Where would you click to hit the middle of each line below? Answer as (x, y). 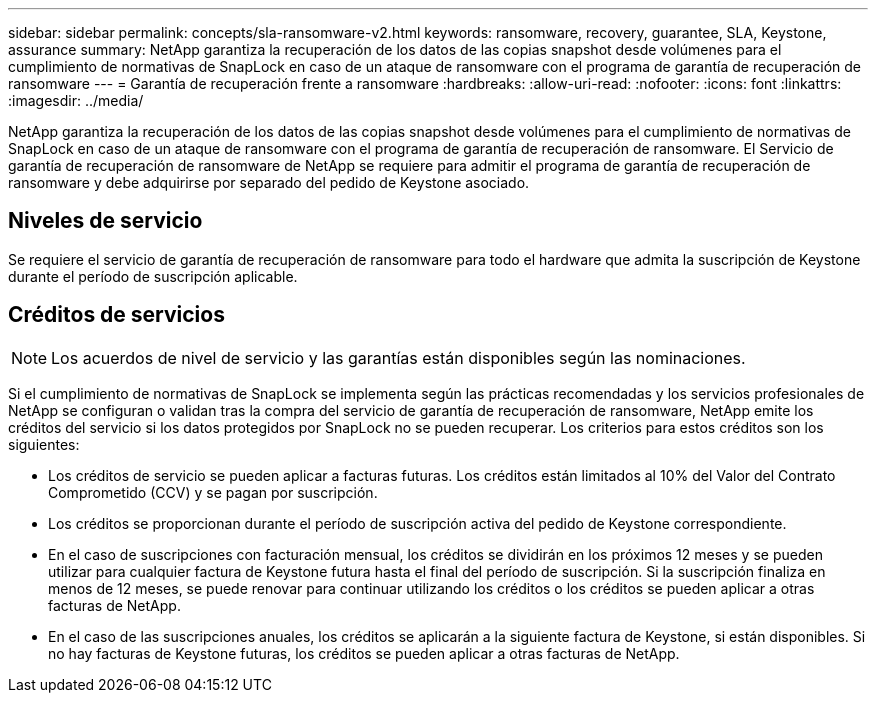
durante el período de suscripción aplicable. (153, 276)
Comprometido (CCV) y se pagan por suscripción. (213, 492)
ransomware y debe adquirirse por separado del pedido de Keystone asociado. (269, 182)
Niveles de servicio (105, 221)
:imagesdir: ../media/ (76, 100)
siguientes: (44, 444)
